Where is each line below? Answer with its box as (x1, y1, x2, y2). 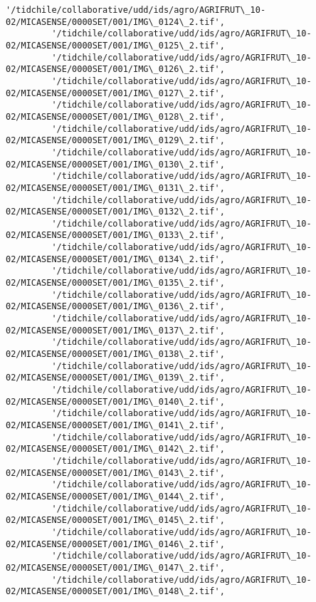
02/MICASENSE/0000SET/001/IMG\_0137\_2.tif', (6, 325, 225, 336)
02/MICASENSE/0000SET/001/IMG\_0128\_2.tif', (6, 111, 225, 122)
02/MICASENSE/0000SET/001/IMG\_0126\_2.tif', (6, 64, 225, 75)
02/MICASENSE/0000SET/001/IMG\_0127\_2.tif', (6, 88, 225, 98)
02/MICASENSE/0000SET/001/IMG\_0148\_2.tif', (6, 586, 225, 597)
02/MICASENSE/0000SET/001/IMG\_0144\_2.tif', (6, 491, 225, 502)
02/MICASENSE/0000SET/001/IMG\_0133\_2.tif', (6, 230, 225, 241)
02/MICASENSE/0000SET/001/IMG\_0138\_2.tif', (6, 349, 225, 360)
